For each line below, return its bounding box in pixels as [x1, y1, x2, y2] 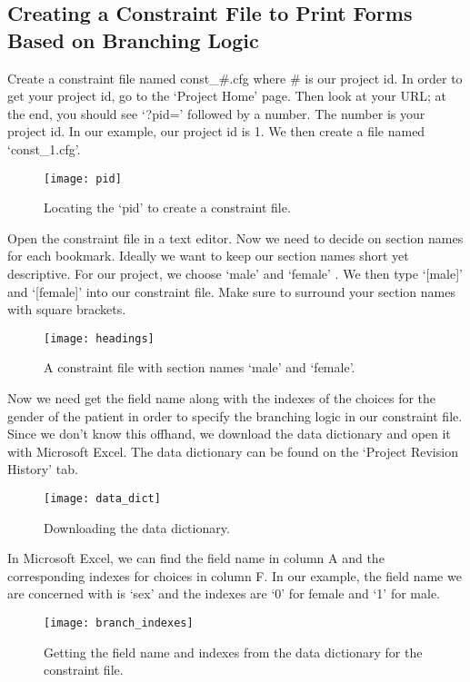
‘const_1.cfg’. [7, 139, 81, 158]
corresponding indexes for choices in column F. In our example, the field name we [7, 566, 462, 585]
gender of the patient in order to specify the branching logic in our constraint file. [7, 406, 463, 425]
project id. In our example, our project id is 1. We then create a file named [7, 122, 425, 141]
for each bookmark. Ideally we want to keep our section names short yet [7, 246, 409, 265]
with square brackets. [7, 300, 126, 319]
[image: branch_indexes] [44, 617, 194, 630]
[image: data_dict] [44, 492, 161, 505]
